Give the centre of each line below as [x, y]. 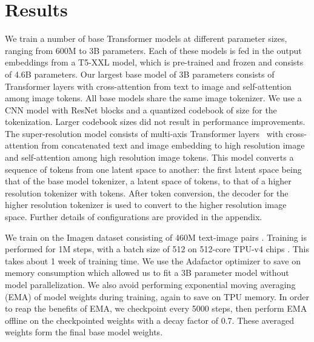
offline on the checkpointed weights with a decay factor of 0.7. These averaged [149, 320]
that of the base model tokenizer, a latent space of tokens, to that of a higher [148, 181]
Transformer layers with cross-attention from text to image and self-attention [148, 86]
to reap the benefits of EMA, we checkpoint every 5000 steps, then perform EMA [156, 308]
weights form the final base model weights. [84, 332]
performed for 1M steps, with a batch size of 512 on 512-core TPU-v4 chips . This [157, 249]
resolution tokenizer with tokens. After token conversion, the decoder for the [147, 193]
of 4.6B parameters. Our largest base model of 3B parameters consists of [140, 74]
